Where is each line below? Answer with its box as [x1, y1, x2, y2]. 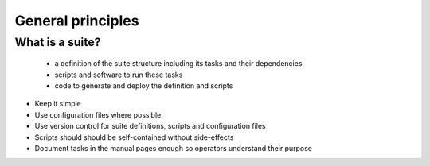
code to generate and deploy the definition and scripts [54, 80, 233, 91]
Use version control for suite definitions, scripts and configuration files [34, 122, 266, 131]
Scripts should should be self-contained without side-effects [34, 132, 234, 142]
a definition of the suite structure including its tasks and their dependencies [54, 59, 303, 68]
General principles [14, 12, 139, 29]
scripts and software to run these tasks [54, 70, 183, 79]
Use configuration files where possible [34, 110, 162, 119]
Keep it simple [34, 99, 81, 109]
